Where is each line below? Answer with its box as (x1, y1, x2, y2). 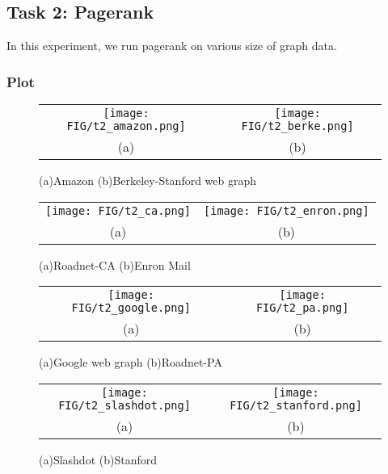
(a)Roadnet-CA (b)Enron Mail (39, 256, 191, 273)
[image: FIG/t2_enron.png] (204, 203, 369, 217)
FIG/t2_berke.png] (241, 120, 354, 133)
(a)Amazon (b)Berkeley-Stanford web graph (39, 172, 257, 189)
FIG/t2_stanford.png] (230, 398, 362, 412)
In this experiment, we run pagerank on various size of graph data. (6, 37, 337, 54)
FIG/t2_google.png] (71, 301, 191, 315)
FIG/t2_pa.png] (255, 301, 349, 315)
